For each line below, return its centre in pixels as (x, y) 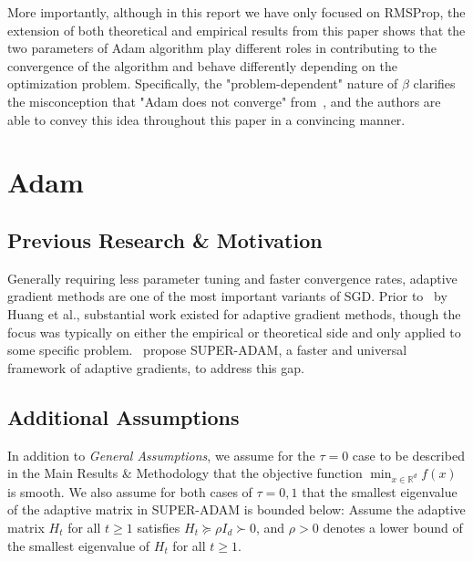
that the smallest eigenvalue (380, 491)
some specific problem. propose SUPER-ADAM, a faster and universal (207, 350)
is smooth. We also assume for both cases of (130, 491)
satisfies (159, 528)
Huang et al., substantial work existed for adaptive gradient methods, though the (234, 313)
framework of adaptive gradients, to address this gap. (156, 367)
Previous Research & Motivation (165, 239)
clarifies (434, 83)
